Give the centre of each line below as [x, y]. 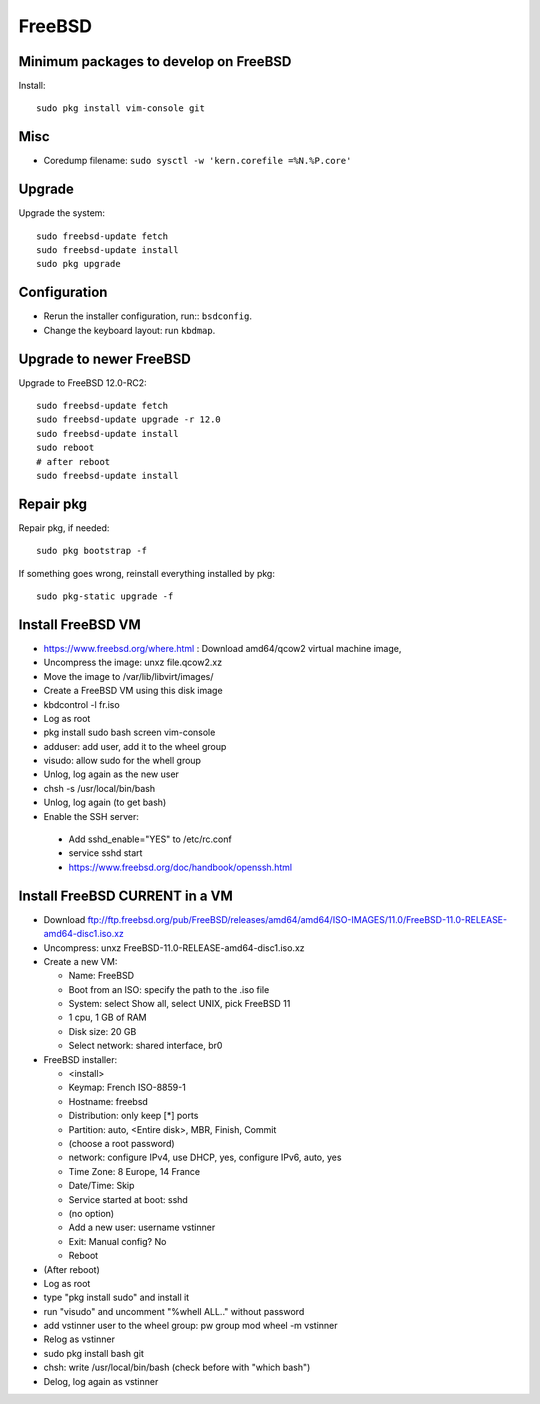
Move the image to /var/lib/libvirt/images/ [128, 676]
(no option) [91, 1213]
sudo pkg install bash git [94, 1353]
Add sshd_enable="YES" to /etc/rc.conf [150, 839]
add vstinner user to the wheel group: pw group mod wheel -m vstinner [191, 1326]
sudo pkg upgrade [78, 264]
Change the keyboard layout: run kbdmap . [129, 330]
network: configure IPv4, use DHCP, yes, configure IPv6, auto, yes [205, 1157]
